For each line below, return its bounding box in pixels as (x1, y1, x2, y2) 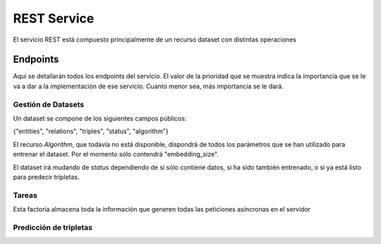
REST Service (13, 11, 95, 26)
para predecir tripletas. (13, 173, 80, 181)
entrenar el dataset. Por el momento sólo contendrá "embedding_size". (13, 150, 219, 159)
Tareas (13, 190, 38, 200)
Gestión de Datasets (13, 99, 85, 109)
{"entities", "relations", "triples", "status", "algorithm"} (13, 127, 169, 135)
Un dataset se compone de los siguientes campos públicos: (13, 114, 187, 123)
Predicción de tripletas (13, 222, 93, 232)
